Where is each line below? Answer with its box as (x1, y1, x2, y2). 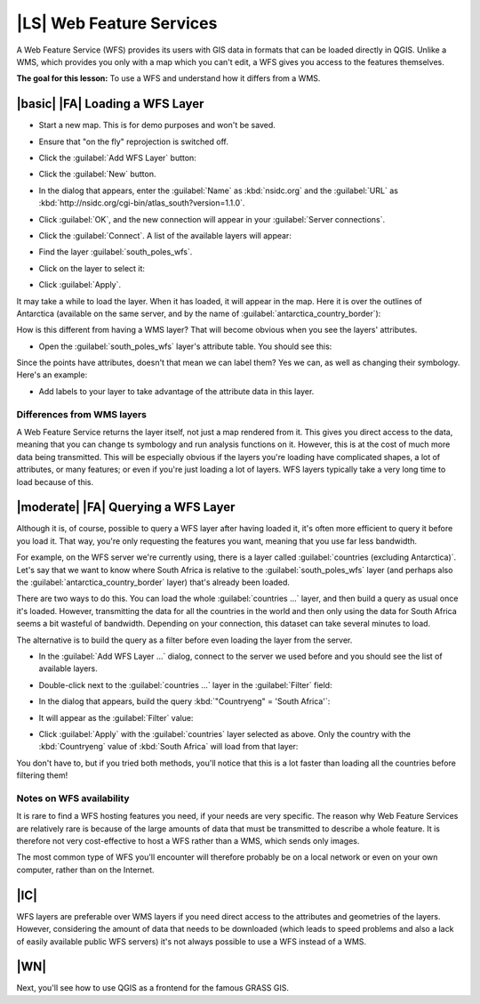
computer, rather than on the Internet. (16, 864, 155, 875)
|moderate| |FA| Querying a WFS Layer (16, 499, 236, 515)
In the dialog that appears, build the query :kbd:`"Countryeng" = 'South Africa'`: (38, 696, 331, 707)
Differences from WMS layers (16, 408, 147, 420)
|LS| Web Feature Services (16, 13, 218, 33)
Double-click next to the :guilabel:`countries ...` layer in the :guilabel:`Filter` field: (38, 679, 332, 690)
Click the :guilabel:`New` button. (38, 169, 156, 180)
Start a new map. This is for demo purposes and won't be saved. (38, 120, 276, 131)
